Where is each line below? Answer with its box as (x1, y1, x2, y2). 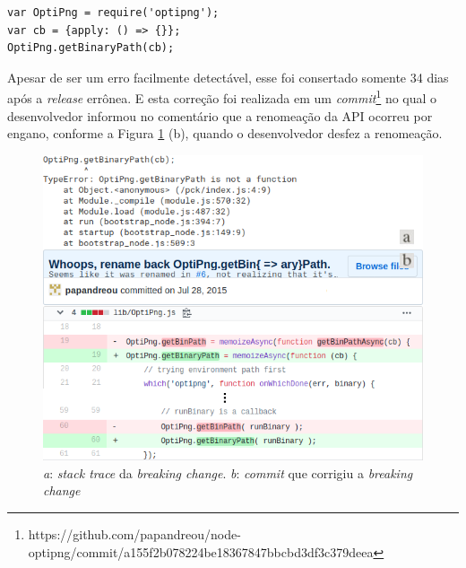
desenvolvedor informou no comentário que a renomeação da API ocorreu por (7, 106, 433, 125)
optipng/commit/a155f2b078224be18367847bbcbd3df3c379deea (28, 542, 374, 561)
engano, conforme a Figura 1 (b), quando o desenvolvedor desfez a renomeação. (7, 124, 443, 143)
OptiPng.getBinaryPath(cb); (7, 41, 175, 55)
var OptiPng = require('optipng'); (7, 6, 220, 19)
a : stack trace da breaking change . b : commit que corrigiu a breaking (43, 463, 413, 482)
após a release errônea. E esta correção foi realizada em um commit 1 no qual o (7, 86, 437, 108)
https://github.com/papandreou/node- (28, 525, 241, 544)
